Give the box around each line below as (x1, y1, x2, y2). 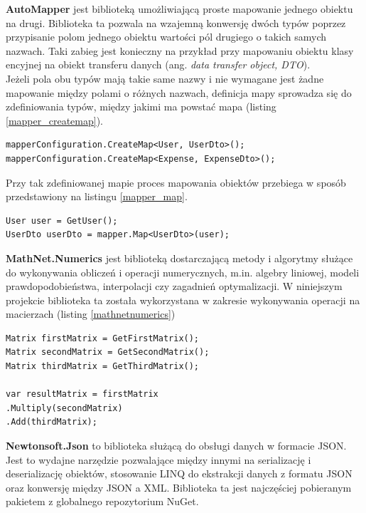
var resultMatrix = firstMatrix (6, 389, 158, 400)
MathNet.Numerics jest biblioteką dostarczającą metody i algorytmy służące (6, 250, 353, 265)
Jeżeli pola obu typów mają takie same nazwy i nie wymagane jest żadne (6, 71, 324, 85)
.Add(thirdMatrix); (6, 417, 97, 427)
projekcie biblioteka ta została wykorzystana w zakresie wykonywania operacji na (6, 292, 360, 307)
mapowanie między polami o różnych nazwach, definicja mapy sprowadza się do (6, 85, 352, 100)
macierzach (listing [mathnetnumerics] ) (6, 306, 176, 321)
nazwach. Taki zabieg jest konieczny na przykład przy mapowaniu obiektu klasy (6, 43, 354, 58)
